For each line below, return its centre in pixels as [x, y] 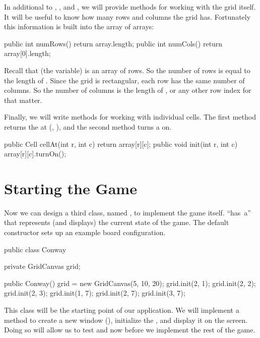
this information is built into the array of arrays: [79, 26]
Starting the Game [71, 188]
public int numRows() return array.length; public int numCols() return [113, 43]
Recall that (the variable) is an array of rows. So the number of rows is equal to [127, 70]
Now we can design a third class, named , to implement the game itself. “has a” [127, 212]
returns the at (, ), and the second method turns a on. [88, 126]
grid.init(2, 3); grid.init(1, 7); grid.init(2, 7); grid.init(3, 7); [95, 293]
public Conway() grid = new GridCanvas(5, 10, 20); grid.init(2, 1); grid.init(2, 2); [130, 283]
